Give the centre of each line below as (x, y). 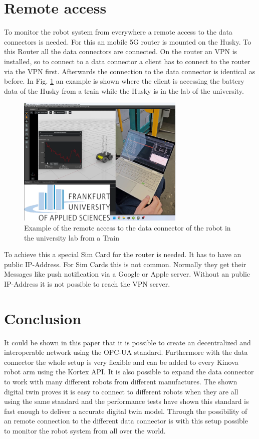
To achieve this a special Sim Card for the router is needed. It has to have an (123, 254)
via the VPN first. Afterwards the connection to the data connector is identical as (130, 71)
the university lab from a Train (72, 237)
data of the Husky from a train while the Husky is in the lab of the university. (124, 90)
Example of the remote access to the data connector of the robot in (127, 227)
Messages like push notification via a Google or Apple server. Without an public (127, 274)
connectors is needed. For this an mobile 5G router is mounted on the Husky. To (128, 41)
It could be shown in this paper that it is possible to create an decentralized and (127, 342)
